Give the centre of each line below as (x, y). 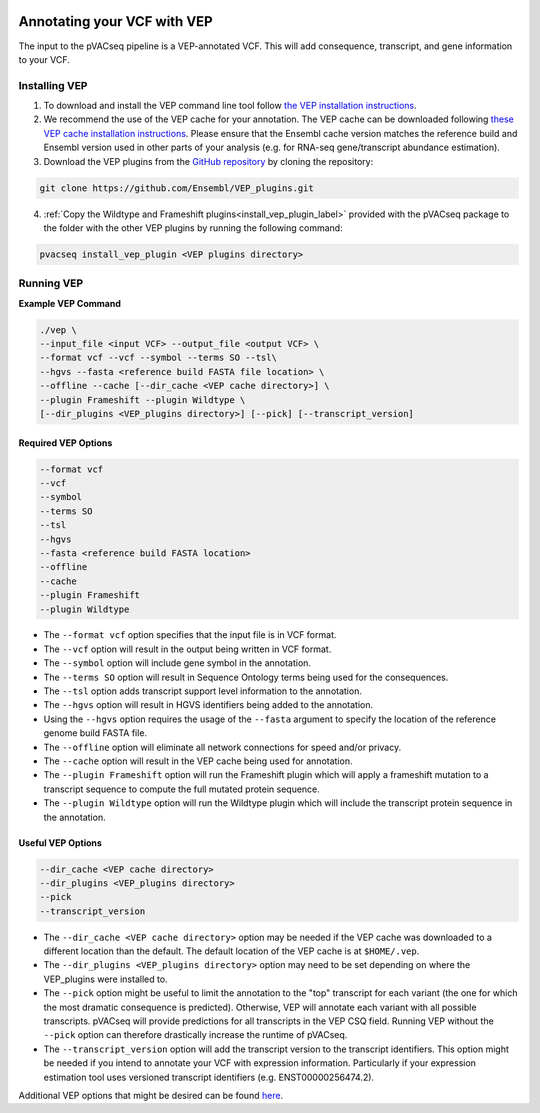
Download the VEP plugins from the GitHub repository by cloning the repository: (208, 161)
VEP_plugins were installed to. (106, 979)
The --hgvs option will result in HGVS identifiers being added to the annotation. (208, 705)
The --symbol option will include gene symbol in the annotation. (177, 663)
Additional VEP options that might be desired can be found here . (151, 1095)
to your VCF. (44, 59)
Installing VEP (53, 85)
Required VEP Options (65, 442)
